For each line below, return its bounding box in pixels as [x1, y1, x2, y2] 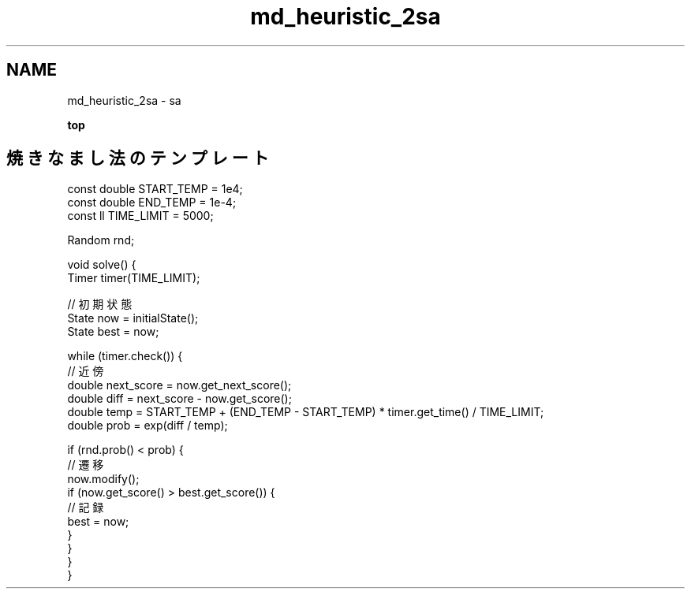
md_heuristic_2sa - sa [67, 93, 181, 107]
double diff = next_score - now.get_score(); [67, 392, 292, 406]
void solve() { [67, 258, 136, 272]
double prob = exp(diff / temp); [67, 418, 228, 433]
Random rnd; [67, 233, 135, 247]
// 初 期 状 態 [67, 297, 133, 311]
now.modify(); [67, 472, 140, 486]
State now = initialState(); [67, 311, 199, 325]
